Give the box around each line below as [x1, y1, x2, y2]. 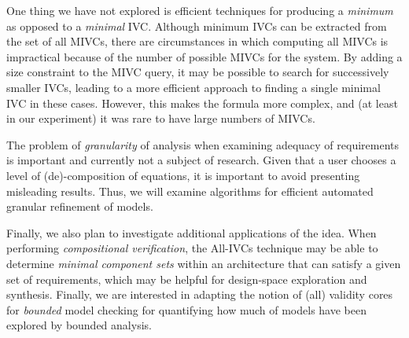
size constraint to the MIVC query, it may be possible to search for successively [6, 64, 389, 80]
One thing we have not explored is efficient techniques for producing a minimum [6, 2, 393, 18]
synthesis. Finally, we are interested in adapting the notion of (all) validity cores [6, 286, 393, 303]
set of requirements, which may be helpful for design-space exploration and [6, 270, 367, 287]
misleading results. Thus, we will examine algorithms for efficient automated [6, 182, 374, 199]
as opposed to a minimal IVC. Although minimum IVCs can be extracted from [6, 17, 387, 34]
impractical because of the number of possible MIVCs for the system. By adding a [6, 48, 403, 64]
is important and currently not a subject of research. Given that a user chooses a [6, 152, 396, 168]
